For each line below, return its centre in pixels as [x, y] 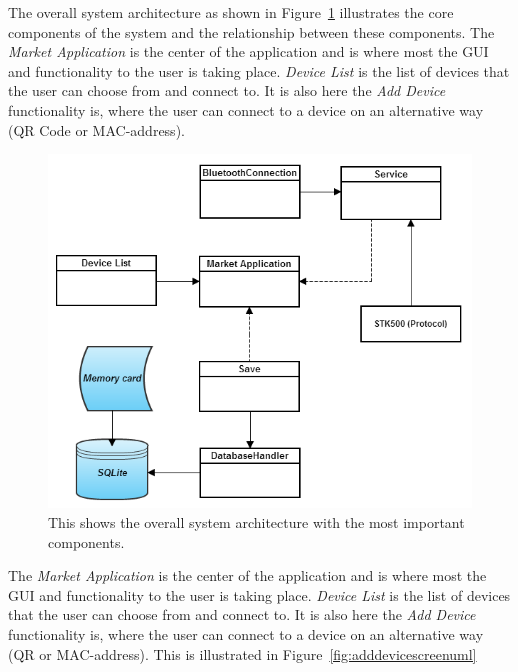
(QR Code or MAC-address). [96, 129]
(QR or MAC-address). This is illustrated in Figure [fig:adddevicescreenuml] [242, 653]
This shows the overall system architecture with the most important [256, 522]
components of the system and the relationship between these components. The [251, 31]
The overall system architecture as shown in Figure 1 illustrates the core [231, 12]
